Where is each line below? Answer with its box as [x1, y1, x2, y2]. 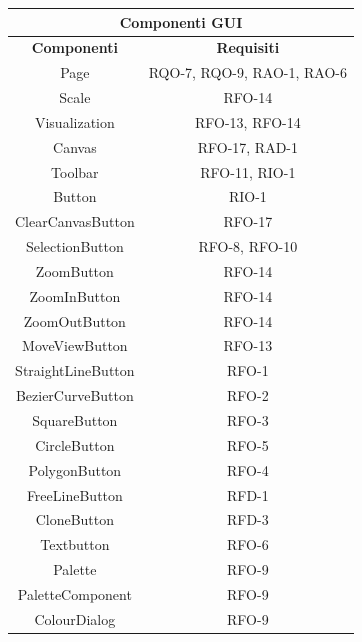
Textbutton [40, 534, 110, 555]
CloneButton [35, 509, 115, 530]
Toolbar [51, 161, 99, 182]
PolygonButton [28, 459, 122, 480]
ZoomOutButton [23, 310, 126, 331]
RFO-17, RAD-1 [197, 136, 299, 157]
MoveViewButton [22, 335, 128, 356]
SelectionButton [25, 236, 124, 257]
